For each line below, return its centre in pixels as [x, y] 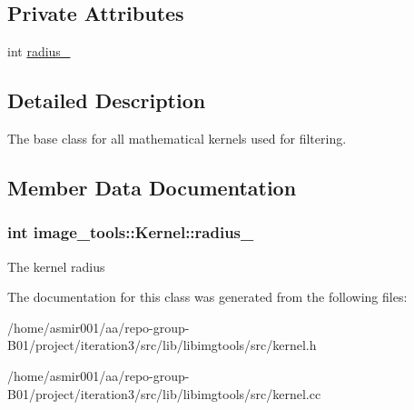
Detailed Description [107, 100]
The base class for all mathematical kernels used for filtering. [177, 138]
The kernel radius [56, 266]
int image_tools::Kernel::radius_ [131, 232]
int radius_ [39, 51]
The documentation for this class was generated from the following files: [207, 297]
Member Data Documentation [152, 187]
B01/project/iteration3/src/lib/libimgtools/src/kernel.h [162, 345]
